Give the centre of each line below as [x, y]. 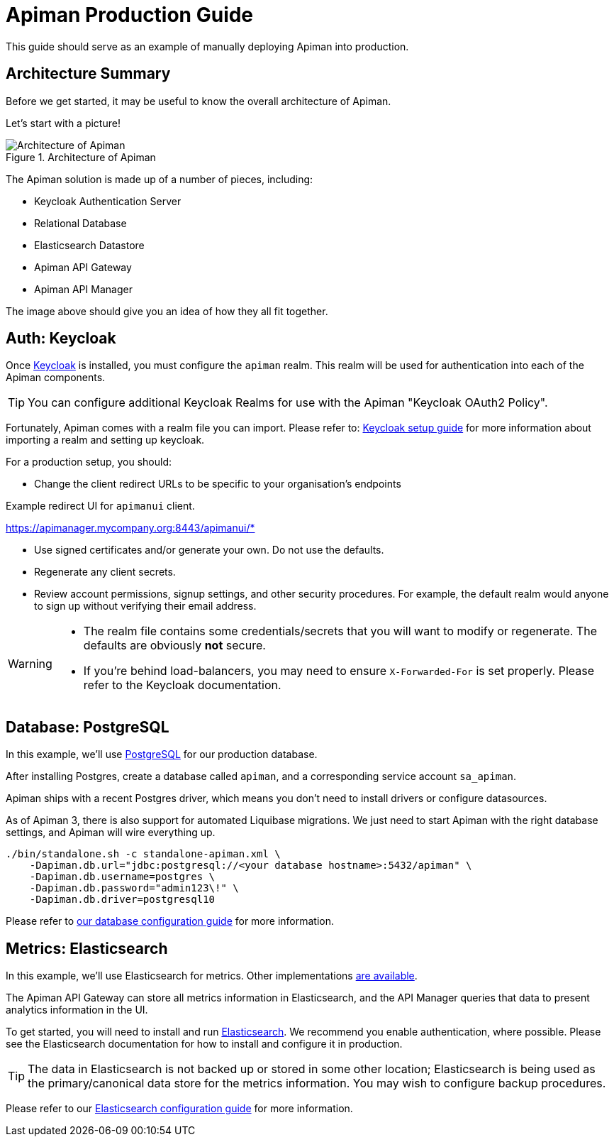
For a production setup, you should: [89, 462]
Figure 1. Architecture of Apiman [81, 157]
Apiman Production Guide [130, 15]
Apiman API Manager [83, 289]
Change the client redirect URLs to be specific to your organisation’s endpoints [218, 484]
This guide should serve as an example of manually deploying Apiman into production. [207, 46]
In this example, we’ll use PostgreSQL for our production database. [162, 754]
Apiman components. [56, 378]
